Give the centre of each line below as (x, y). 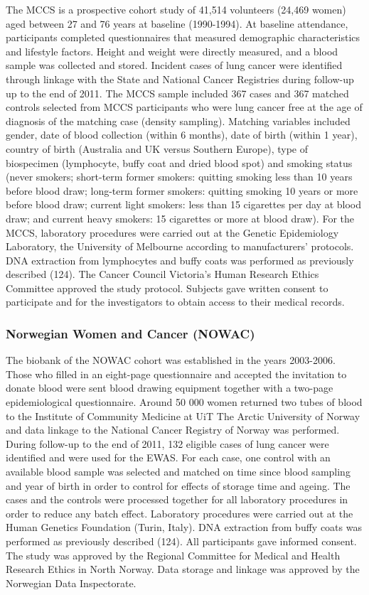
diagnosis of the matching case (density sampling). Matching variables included (178, 120)
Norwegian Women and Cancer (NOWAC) (130, 333)
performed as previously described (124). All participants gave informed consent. (181, 541)
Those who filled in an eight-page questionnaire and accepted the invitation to (176, 374)
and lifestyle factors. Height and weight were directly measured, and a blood (172, 51)
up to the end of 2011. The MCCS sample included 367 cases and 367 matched (177, 93)
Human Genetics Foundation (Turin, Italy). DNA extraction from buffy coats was (184, 527)
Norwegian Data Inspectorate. (71, 583)
